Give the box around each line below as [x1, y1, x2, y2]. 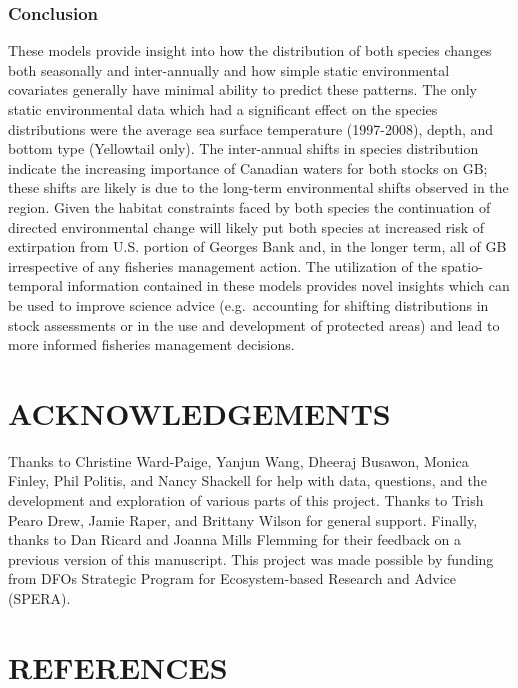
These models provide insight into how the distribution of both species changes [8, 40, 492, 61]
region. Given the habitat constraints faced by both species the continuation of [8, 196, 491, 217]
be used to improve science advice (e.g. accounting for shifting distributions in [8, 294, 489, 315]
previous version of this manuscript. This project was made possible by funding [8, 548, 494, 569]
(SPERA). [8, 588, 71, 608]
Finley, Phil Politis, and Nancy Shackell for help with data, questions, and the [8, 470, 487, 491]
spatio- [441, 255, 483, 276]
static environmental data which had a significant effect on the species [8, 99, 438, 119]
